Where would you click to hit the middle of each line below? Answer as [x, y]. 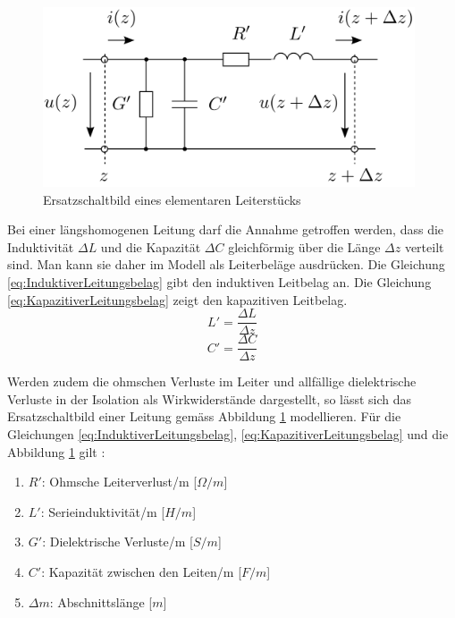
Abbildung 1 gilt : [56, 451]
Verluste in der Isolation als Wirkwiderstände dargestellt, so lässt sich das [210, 398]
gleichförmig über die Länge [304, 246]
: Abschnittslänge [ [101, 601]
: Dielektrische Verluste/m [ [118, 542]
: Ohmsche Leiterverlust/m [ [119, 482]
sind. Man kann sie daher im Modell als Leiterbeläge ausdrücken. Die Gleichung [226, 264]
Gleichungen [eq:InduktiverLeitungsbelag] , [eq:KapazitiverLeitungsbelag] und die [228, 434]
